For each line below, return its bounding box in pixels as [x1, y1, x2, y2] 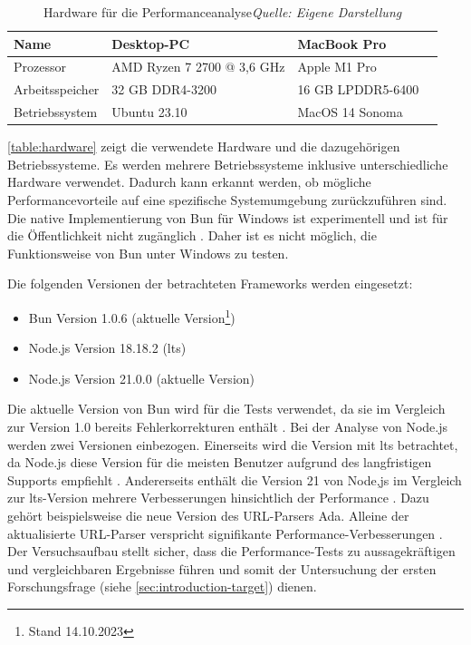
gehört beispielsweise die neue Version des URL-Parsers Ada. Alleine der [7, 505, 409, 524]
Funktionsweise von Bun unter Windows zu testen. [7, 243, 289, 262]
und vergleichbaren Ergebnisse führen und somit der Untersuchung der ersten [7, 559, 437, 578]
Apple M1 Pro [297, 57, 377, 76]
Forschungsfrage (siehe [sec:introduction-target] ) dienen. [7, 577, 317, 596]
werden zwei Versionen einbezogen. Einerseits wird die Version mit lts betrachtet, [7, 435, 458, 454]
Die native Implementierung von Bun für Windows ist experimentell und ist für [7, 208, 448, 227]
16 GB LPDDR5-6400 [297, 80, 419, 99]
